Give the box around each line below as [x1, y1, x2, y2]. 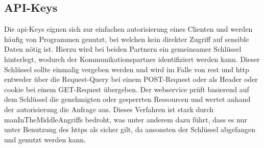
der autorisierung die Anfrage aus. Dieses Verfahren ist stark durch [4, 103, 214, 114]
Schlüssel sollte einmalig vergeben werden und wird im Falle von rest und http [4, 64, 249, 74]
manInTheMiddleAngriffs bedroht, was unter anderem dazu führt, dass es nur [4, 114, 247, 124]
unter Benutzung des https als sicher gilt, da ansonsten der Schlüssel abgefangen [4, 124, 256, 135]
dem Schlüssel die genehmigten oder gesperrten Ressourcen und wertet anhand [4, 94, 251, 104]
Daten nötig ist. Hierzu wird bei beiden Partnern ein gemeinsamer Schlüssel [4, 44, 242, 54]
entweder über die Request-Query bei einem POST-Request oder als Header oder [4, 74, 258, 84]
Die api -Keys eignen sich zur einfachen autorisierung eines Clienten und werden [4, 24, 253, 34]
